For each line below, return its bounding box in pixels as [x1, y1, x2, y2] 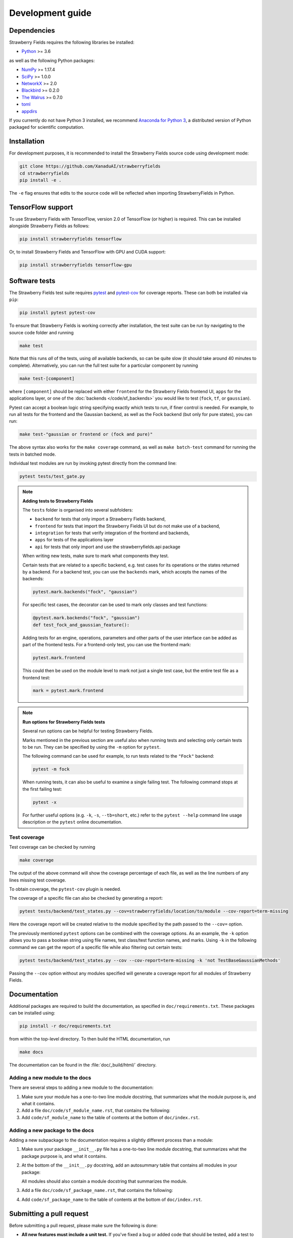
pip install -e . [19, 177, 62, 183]
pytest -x [33, 799, 57, 805]
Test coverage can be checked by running [9, 844, 96, 850]
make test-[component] [19, 375, 75, 381]
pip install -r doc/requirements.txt [19, 1023, 111, 1029]
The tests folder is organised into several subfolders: [22, 507, 133, 513]
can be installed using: [9, 1010, 55, 1016]
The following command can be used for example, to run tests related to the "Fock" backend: [22, 753, 215, 759]
